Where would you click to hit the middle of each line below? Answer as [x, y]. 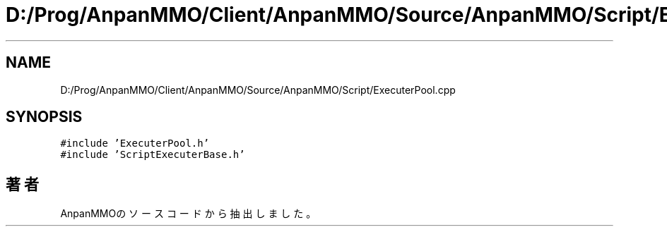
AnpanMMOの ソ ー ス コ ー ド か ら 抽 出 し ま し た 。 [188, 214]
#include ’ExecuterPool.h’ [135, 144]
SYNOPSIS [44, 117]
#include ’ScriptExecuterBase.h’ [153, 155]
